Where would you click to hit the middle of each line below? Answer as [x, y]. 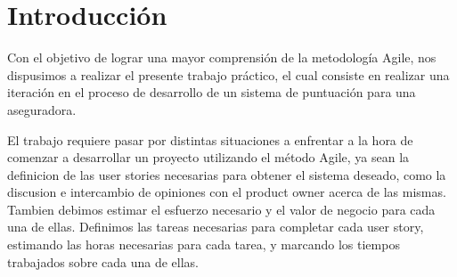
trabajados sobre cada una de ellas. [103, 261]
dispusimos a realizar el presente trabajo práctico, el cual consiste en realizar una [228, 74]
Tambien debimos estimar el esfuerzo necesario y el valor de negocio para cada [221, 209]
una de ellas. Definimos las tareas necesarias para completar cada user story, [216, 227]
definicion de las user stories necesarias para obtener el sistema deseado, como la [227, 174]
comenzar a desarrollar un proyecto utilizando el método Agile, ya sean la [208, 157]
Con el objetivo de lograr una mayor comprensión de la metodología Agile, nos [222, 57]
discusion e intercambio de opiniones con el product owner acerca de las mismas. [227, 192]
